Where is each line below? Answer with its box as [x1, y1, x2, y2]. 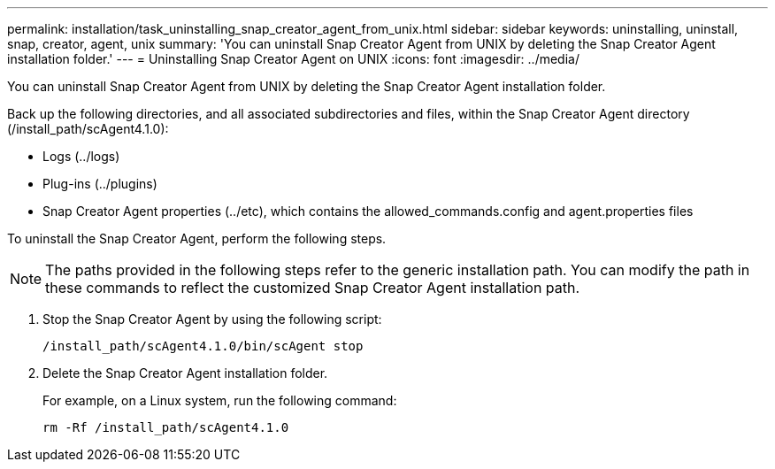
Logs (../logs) [42, 149, 120, 164]
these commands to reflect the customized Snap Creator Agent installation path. [45, 279, 580, 296]
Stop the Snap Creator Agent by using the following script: [42, 311, 382, 327]
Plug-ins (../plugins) [42, 176, 157, 191]
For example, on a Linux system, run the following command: [42, 393, 397, 408]
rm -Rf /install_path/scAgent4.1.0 [42, 420, 289, 434]
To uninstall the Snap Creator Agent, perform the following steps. [7, 231, 387, 246]
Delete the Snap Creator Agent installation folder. [42, 365, 328, 381]
